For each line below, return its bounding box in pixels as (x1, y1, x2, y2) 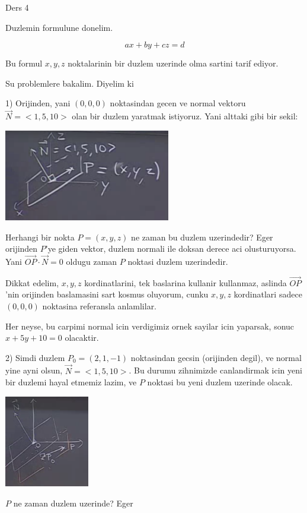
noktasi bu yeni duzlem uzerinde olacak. (147, 376, 293, 388)
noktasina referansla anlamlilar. (42, 299, 157, 312)
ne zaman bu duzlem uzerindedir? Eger (131, 230, 273, 243)
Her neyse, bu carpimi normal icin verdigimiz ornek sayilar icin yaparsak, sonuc (5, 319, 295, 332)
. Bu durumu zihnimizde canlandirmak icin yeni (129, 364, 302, 376)
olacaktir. (65, 331, 99, 344)
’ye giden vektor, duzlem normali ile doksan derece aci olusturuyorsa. (45, 242, 296, 255)
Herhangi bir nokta (5, 230, 75, 243)
